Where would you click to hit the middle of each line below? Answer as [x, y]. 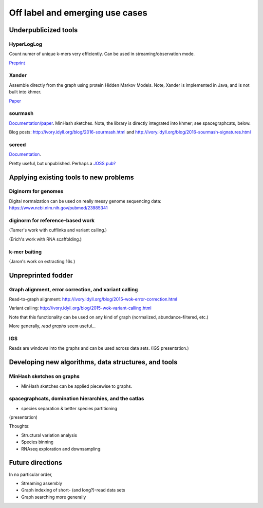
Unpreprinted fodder [41, 275]
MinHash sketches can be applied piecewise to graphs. [77, 386]
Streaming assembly [42, 483]
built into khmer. [25, 92]
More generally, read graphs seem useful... [52, 326]
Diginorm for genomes [36, 191]
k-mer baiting [25, 252]
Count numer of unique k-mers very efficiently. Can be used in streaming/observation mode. [102, 54]
